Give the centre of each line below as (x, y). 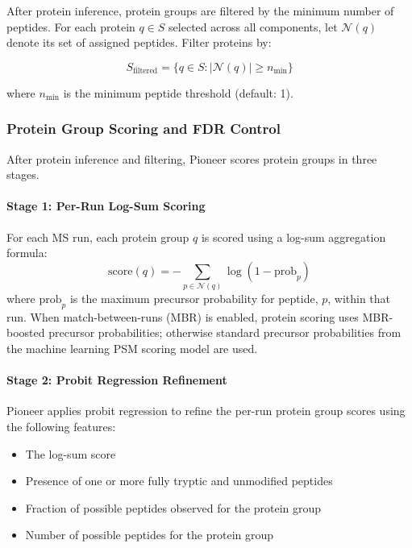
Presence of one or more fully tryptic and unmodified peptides (179, 481)
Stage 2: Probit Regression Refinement (117, 380)
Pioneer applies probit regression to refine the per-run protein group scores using (206, 411)
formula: (27, 253)
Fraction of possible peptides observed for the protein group (173, 507)
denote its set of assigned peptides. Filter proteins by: (139, 42)
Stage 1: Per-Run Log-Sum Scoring (106, 206)
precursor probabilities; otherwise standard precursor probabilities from (225, 332)
